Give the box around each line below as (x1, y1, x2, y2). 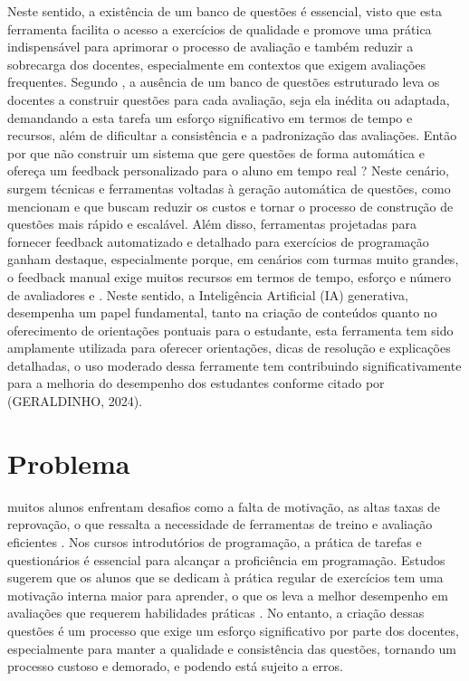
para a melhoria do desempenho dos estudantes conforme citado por (7, 374, 385, 393)
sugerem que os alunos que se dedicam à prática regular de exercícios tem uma (7, 568, 444, 587)
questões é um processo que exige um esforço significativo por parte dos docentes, (7, 620, 459, 639)
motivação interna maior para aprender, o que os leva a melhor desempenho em (7, 585, 448, 604)
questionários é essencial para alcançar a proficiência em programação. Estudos (7, 550, 445, 569)
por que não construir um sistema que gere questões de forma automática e (7, 143, 425, 162)
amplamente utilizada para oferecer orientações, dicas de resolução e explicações (7, 338, 451, 357)
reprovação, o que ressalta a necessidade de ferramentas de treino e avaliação (7, 515, 433, 534)
